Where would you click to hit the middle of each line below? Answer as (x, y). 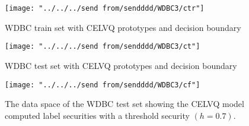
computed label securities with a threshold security (97, 115)
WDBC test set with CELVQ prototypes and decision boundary (121, 65)
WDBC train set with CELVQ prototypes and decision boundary (123, 27)
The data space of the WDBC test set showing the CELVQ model (124, 104)
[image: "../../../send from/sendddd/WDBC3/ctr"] (105, 8)
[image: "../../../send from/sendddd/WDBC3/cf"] (103, 85)
